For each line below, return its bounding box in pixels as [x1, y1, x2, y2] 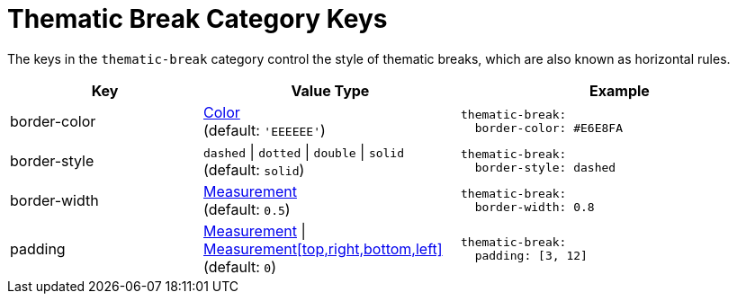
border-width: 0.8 [474, 199, 595, 214]
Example [589, 81, 650, 100]
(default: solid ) [203, 160, 305, 179]
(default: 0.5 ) [203, 199, 291, 218]
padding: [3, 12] [474, 248, 588, 262]
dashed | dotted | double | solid [203, 142, 405, 161]
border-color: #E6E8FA [474, 120, 623, 135]
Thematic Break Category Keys [7, 4, 388, 34]
